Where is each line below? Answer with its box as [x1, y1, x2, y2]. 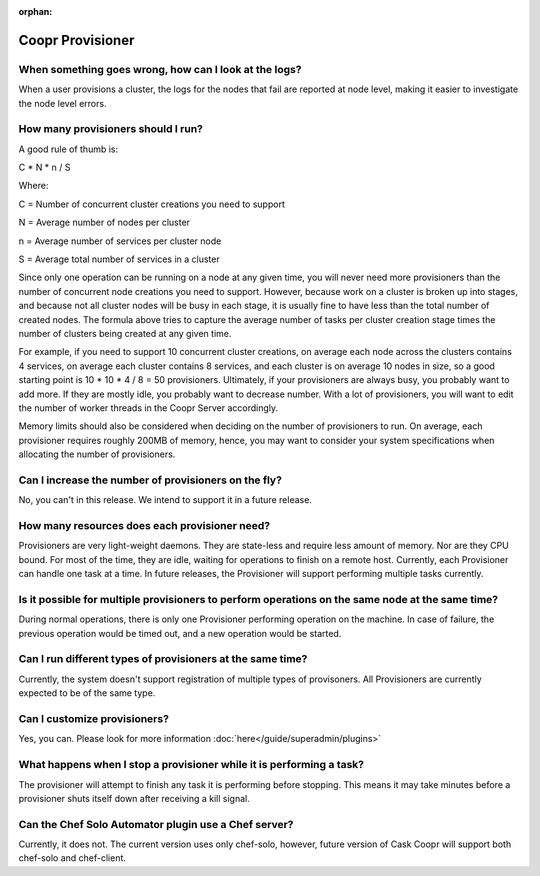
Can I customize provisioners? [18, 712, 170, 725]
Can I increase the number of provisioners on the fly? [18, 473, 282, 487]
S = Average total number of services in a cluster [18, 253, 220, 265]
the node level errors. [18, 97, 107, 109]
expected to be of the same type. [18, 687, 156, 699]
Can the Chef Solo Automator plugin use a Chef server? [18, 817, 294, 831]
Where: [18, 180, 49, 192]
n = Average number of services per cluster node [18, 235, 222, 247]
